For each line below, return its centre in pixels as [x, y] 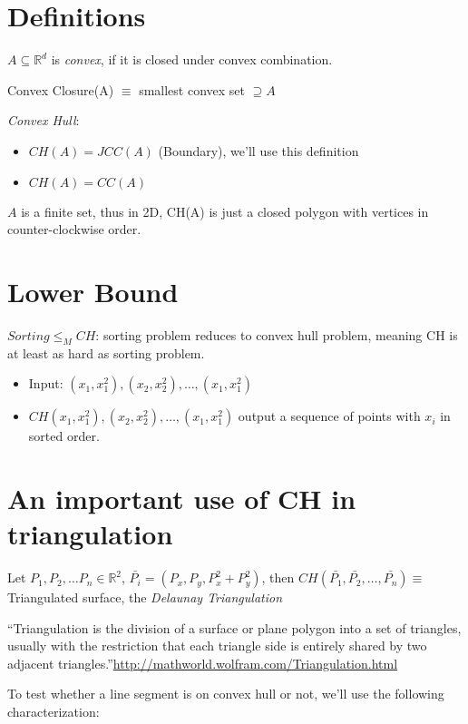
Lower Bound [93, 291]
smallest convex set [192, 89]
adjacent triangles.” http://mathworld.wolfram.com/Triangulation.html [203, 663]
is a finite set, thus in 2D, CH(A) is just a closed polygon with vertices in [225, 211]
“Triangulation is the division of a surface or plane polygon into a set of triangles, [234, 627]
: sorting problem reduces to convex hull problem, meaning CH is [277, 334]
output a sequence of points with [329, 416]
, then [278, 577]
